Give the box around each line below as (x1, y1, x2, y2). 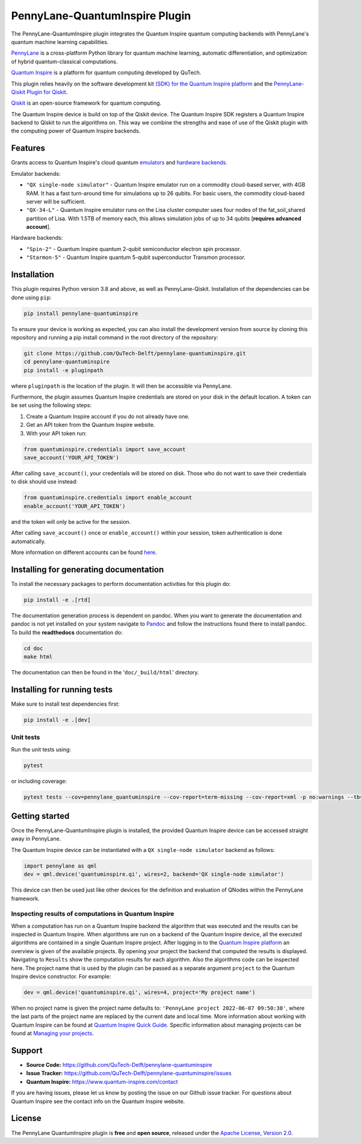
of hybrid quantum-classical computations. (11, 58, 118, 65)
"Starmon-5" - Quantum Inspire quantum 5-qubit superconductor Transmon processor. (26, 253, 246, 261)
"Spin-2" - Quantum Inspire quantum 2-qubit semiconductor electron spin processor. (26, 245, 241, 252)
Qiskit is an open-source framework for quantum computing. (11, 99, 162, 107)
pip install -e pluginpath (23, 367, 103, 373)
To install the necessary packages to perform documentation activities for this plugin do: (11, 580, 231, 587)
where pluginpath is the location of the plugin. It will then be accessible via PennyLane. (11, 382, 233, 390)
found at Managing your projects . (11, 1030, 94, 1037)
